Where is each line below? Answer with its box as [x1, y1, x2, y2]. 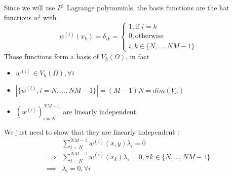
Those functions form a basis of [4, 51, 99, 61]
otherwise [135, 33, 164, 40]
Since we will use [4, 2, 55, 12]
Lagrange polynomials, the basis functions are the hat [67, 2, 230, 12]
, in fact [125, 51, 150, 61]
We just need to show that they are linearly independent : [4, 127, 179, 137]
